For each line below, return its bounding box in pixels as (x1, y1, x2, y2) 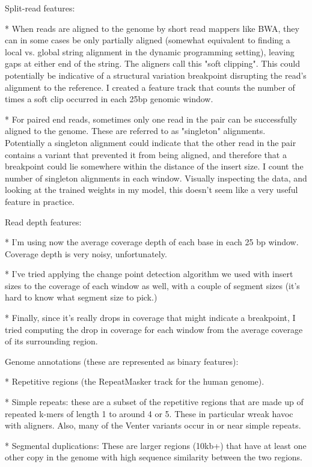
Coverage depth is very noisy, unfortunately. (5, 247, 167, 260)
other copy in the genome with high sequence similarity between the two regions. (5, 451, 302, 463)
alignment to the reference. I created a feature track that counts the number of (5, 81, 295, 93)
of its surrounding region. (5, 335, 98, 347)
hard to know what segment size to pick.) (5, 291, 158, 304)
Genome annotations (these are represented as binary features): (5, 355, 239, 367)
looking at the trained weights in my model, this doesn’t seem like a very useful (5, 183, 298, 196)
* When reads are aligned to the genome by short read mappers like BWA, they (5, 22, 299, 34)
